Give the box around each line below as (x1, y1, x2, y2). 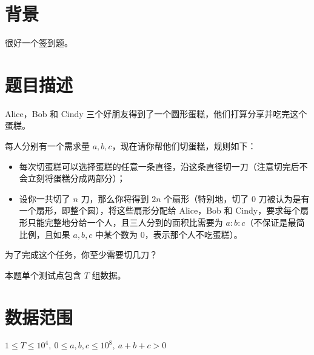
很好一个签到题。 (5, 36, 73, 49)
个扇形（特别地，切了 (164, 192, 249, 205)
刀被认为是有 (258, 192, 310, 205)
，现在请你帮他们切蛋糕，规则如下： (112, 140, 256, 152)
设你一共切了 (19, 192, 70, 205)
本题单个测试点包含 (5, 268, 81, 281)
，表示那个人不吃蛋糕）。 (144, 228, 242, 240)
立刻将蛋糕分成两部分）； (27, 172, 125, 184)
